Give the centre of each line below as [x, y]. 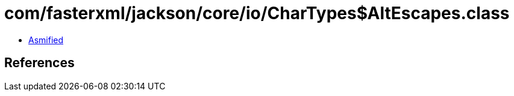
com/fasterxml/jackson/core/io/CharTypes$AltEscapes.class [257, 13]
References [39, 63]
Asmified [46, 40]
